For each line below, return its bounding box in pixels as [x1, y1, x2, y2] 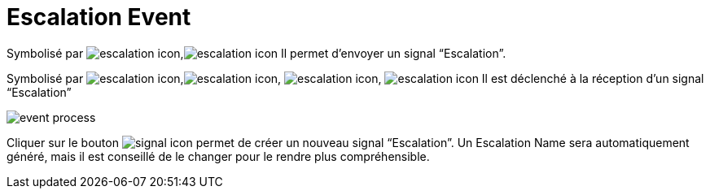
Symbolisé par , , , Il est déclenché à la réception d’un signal [7, 71, 704, 85]
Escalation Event [7, 3, 191, 31]
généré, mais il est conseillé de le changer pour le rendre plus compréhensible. [7, 149, 430, 163]
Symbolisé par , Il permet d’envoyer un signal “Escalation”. [7, 45, 506, 60]
